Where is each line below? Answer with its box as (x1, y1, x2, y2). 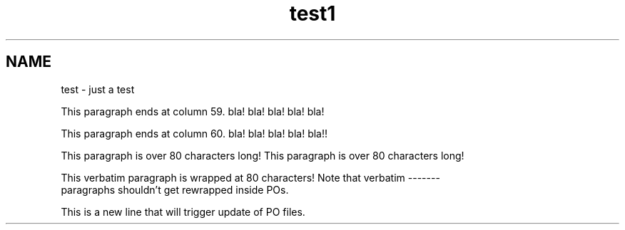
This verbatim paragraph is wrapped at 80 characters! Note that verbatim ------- (61, 171, 440, 184)
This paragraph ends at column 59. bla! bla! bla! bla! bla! (61, 105, 325, 117)
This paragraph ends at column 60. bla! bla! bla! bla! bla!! (61, 127, 328, 140)
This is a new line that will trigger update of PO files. (61, 205, 305, 218)
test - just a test (61, 83, 135, 95)
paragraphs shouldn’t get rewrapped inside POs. (61, 183, 289, 196)
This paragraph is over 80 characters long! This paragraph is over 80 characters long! (61, 149, 464, 162)
